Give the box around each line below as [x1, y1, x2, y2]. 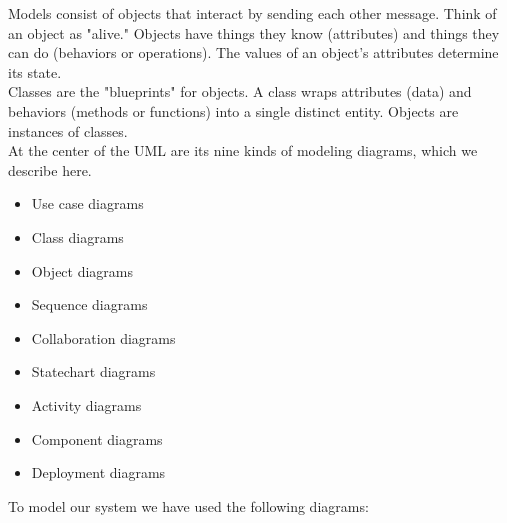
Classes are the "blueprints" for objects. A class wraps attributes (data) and [8, 81, 472, 102]
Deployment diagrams [31, 462, 166, 483]
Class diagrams [31, 226, 124, 247]
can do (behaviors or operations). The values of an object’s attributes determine [8, 42, 499, 63]
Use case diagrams [31, 193, 144, 214]
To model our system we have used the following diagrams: [8, 495, 369, 516]
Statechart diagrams [31, 361, 156, 382]
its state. [8, 61, 62, 82]
